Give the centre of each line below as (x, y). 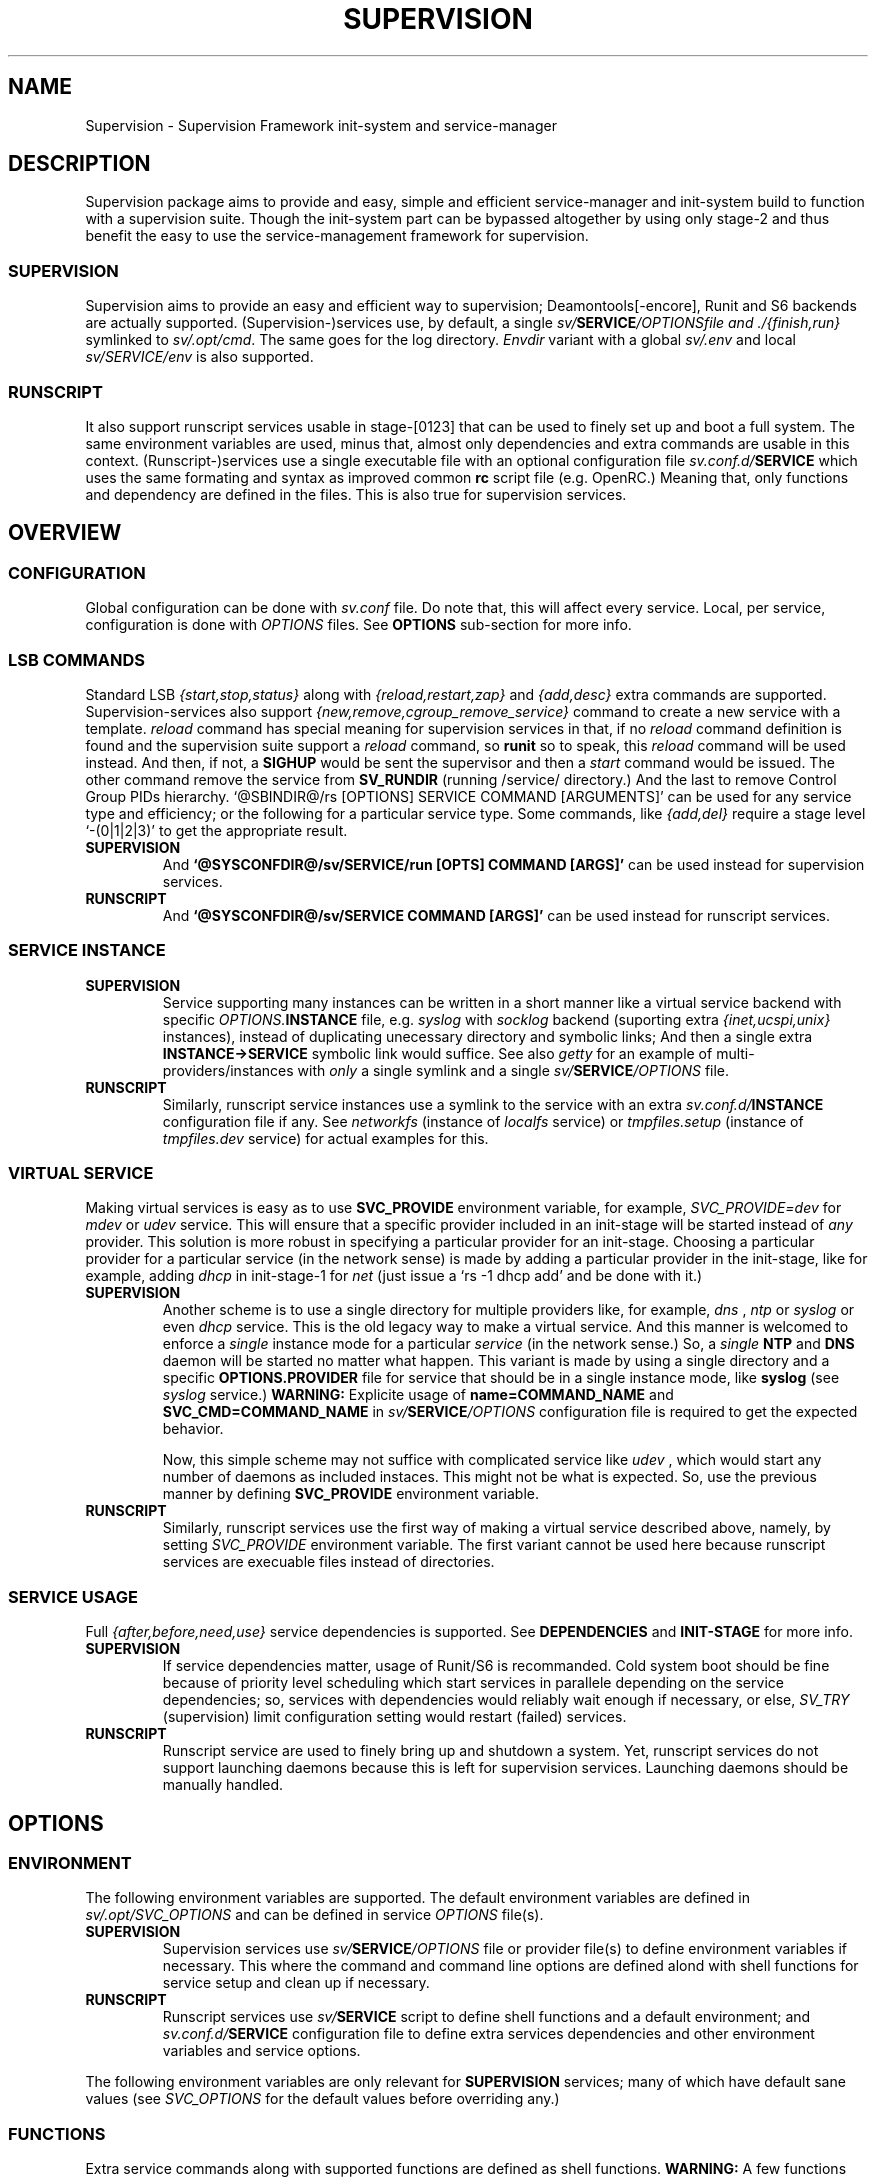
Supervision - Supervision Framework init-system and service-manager (321, 125)
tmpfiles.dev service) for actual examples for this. (325, 1138)
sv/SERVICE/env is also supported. (199, 357)
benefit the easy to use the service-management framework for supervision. (337, 236)
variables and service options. (261, 2051)
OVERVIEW (65, 533)
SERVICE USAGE (73, 1596)
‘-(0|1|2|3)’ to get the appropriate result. (216, 830)
